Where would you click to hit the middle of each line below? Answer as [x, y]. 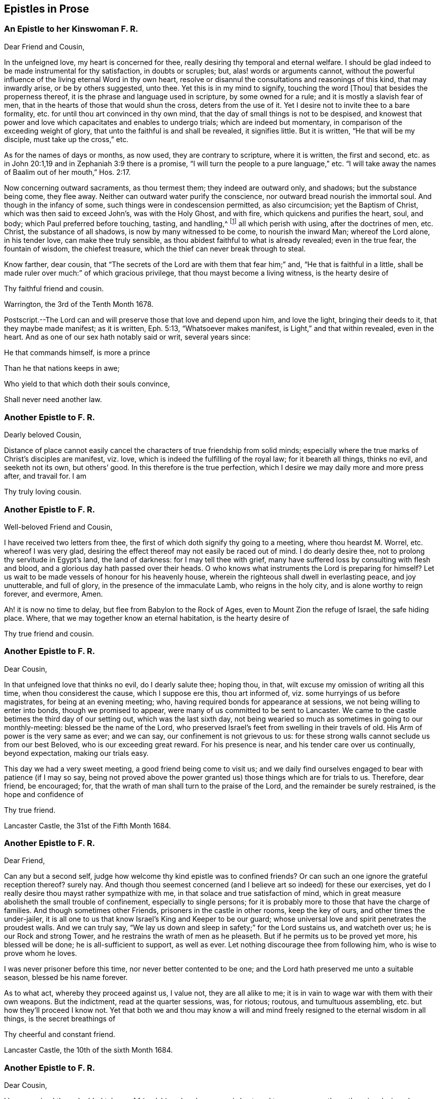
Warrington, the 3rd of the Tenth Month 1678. [79, 304]
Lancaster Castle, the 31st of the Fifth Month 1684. [88, 825]
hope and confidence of [44, 794]
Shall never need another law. [53, 400]
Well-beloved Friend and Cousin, [58, 527]
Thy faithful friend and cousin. [54, 289]
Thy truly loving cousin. [43, 492]
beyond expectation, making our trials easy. [77, 753]
